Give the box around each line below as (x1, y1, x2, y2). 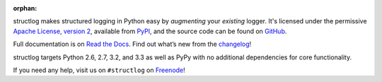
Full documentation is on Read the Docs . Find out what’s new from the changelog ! (13, 40, 252, 49)
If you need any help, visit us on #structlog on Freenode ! (13, 66, 185, 74)
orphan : (13, 4, 37, 12)
